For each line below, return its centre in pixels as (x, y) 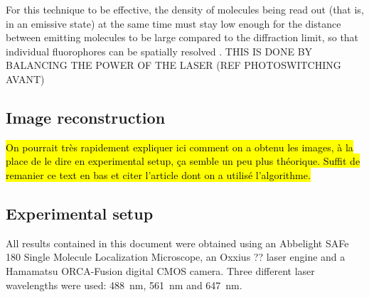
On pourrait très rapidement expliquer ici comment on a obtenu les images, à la (180, 147)
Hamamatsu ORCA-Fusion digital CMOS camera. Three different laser (160, 270)
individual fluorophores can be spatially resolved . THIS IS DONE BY (159, 51)
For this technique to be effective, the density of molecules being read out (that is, (185, 9)
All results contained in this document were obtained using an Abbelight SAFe (177, 243)
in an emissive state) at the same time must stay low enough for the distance (173, 23)
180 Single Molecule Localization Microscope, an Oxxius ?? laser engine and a (176, 257)
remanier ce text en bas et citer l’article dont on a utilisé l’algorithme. (158, 174)
